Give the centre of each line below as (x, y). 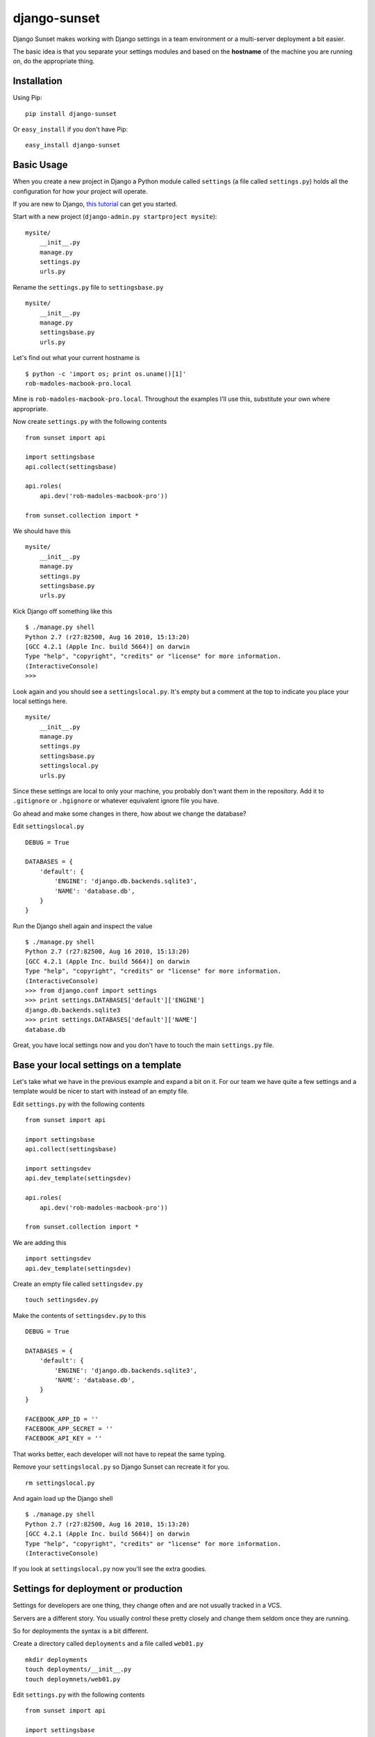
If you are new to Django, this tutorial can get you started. (95, 204)
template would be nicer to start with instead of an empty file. (101, 1092)
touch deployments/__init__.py (78, 1670)
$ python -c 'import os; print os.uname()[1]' (106, 374)
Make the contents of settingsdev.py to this (80, 1315)
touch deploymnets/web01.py (73, 1679)
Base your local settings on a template (97, 1065)
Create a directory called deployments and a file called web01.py (108, 1644)
